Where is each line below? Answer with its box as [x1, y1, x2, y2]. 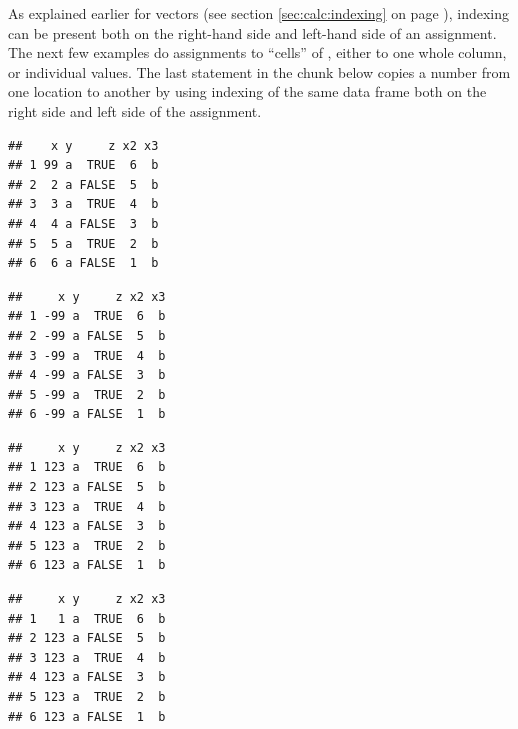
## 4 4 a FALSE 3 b [8, 216, 159, 231]
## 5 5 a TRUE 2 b [8, 236, 159, 251]
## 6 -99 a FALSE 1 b [8, 407, 166, 422]
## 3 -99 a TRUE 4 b [8, 348, 166, 363]
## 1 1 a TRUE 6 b [8, 611, 166, 626]
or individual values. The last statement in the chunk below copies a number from [8, 61, 511, 82]
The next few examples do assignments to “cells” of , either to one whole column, [8, 42, 507, 63]
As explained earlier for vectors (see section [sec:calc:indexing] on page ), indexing [8, 3, 510, 23]
